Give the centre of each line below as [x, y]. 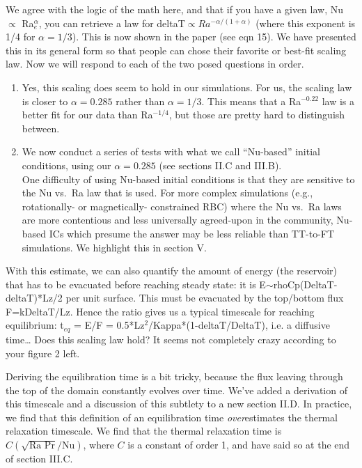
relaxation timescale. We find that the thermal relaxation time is [144, 431]
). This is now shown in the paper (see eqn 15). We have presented [214, 37]
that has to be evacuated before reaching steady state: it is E [136, 284]
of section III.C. [39, 459]
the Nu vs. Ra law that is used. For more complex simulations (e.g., [167, 193]
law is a [338, 101]
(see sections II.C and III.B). [220, 165]
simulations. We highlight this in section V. [114, 247]
